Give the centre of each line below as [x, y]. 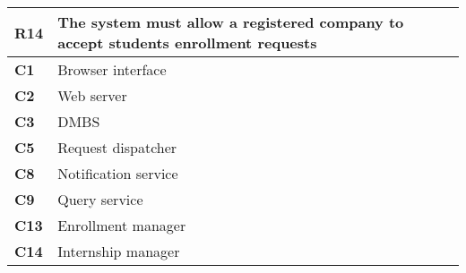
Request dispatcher [117, 147]
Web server [92, 95]
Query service [100, 199]
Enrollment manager [122, 225]
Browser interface [112, 69]
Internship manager [119, 251]
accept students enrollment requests [187, 43]
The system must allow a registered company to [231, 22]
